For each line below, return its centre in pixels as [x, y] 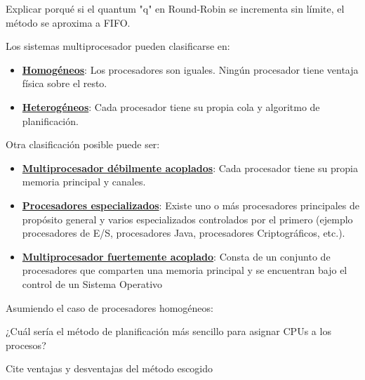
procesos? [26, 345]
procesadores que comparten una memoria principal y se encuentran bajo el [185, 270]
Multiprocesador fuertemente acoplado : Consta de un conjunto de [176, 256]
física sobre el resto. [65, 83]
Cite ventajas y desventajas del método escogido [109, 368]
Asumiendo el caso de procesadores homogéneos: [109, 307]
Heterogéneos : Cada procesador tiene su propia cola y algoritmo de [171, 106]
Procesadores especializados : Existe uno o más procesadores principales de [191, 205]
